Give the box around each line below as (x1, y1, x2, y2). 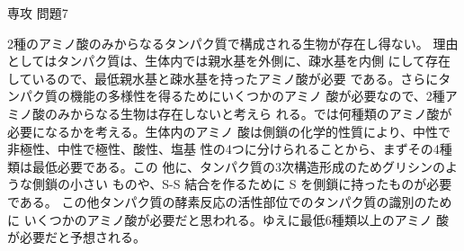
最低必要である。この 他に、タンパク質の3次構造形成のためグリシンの (31, 157, 446, 175)
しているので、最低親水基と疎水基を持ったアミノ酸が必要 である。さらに (7, 68, 439, 87)
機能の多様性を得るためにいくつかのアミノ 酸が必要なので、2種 (69, 86, 445, 105)
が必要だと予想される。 (7, 228, 146, 247)
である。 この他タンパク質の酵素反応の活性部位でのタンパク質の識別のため (7, 192, 452, 211)
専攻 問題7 (7, 4, 68, 22)
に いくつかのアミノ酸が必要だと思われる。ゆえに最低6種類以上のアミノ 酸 (7, 210, 450, 229)
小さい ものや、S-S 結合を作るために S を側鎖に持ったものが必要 (69, 175, 452, 193)
